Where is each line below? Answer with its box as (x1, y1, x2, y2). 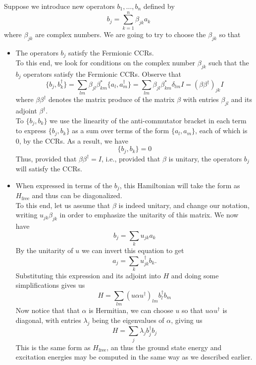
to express (15, 125, 47, 136)
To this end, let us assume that (15, 200, 110, 210)
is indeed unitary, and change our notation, (118, 200, 250, 210)
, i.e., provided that (101, 153, 160, 163)
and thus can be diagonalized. (32, 190, 122, 201)
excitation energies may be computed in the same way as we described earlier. (15, 352, 253, 362)
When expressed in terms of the (15, 180, 112, 190)
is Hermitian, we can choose (89, 305, 173, 315)
